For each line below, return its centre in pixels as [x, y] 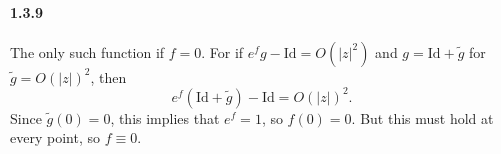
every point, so [55, 137]
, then [108, 76]
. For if [222, 51]
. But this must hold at [422, 117]
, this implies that [165, 117]
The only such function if [87, 51]
